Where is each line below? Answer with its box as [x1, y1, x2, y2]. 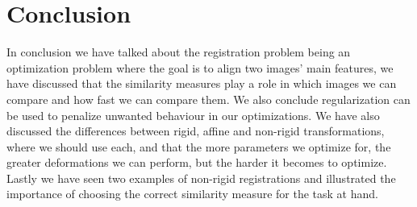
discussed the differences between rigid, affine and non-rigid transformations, [6, 122, 385, 139]
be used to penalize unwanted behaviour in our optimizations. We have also [6, 106, 380, 123]
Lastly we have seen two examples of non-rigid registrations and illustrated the [6, 169, 396, 186]
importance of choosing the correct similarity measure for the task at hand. [6, 185, 378, 202]
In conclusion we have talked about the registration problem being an [6, 43, 351, 60]
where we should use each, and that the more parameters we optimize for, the [6, 138, 391, 155]
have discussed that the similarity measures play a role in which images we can [6, 75, 397, 92]
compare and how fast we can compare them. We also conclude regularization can [6, 90, 411, 107]
